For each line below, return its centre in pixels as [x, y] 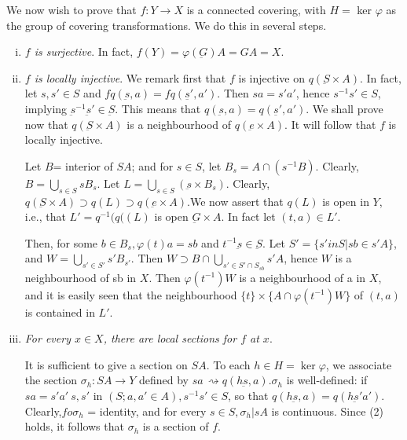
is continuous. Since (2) [328, 411]
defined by [163, 380]
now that [46, 124]
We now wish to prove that [71, 9]
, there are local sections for [170, 338]
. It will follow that [330, 124]
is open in [346, 201]
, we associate [359, 364]
